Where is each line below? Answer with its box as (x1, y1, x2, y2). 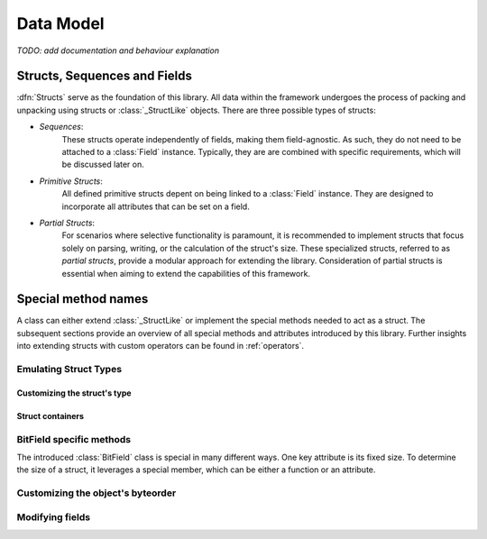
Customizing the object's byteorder (16, 487, 177, 499)
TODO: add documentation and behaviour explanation (16, 45, 220, 56)
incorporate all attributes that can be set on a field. (61, 201, 250, 212)
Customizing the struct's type (16, 388, 132, 398)
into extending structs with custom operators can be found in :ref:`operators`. (16, 341, 305, 352)
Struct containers (16, 410, 85, 421)
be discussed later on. (61, 159, 144, 170)
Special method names (16, 291, 149, 306)
